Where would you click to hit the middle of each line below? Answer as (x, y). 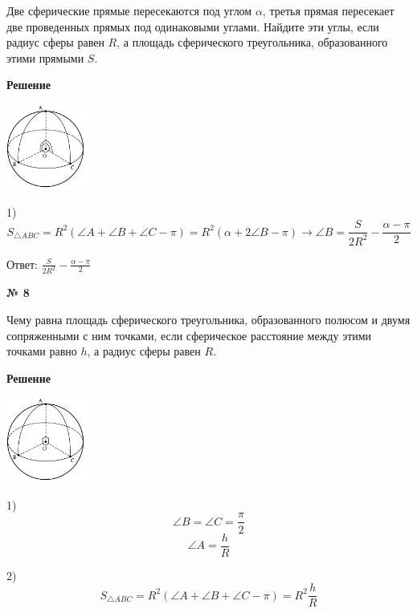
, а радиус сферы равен (144, 351)
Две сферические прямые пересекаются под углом (129, 10)
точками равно (42, 351)
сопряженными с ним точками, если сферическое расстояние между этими (189, 335)
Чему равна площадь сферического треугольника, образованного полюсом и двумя (208, 319)
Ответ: (22, 264)
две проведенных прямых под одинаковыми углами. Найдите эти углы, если (193, 26)
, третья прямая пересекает (328, 10)
